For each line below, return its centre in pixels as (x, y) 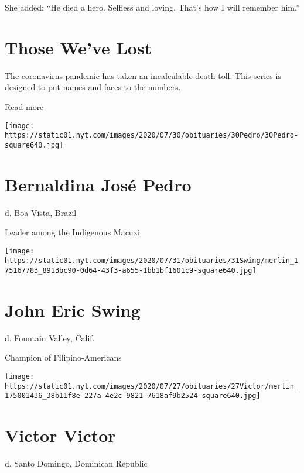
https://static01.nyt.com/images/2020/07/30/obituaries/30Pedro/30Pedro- (152, 136)
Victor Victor (60, 435)
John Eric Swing (73, 309)
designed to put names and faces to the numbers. (93, 87)
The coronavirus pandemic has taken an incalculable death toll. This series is (143, 75)
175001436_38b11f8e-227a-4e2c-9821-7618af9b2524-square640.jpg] (133, 396)
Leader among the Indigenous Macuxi (72, 232)
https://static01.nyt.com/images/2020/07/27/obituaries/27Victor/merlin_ (152, 386)
